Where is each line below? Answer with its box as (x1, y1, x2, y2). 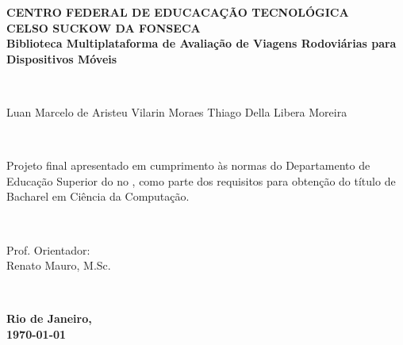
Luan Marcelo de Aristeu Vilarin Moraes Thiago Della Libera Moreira (6, 103, 347, 120)
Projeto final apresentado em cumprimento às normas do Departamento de (6, 157, 370, 174)
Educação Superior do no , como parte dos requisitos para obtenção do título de (6, 172, 396, 189)
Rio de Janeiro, (6, 310, 92, 327)
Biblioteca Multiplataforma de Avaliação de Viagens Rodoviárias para (6, 35, 397, 52)
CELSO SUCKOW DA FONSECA (6, 19, 201, 36)
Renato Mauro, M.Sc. (6, 257, 111, 274)
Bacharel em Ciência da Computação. (6, 188, 190, 205)
